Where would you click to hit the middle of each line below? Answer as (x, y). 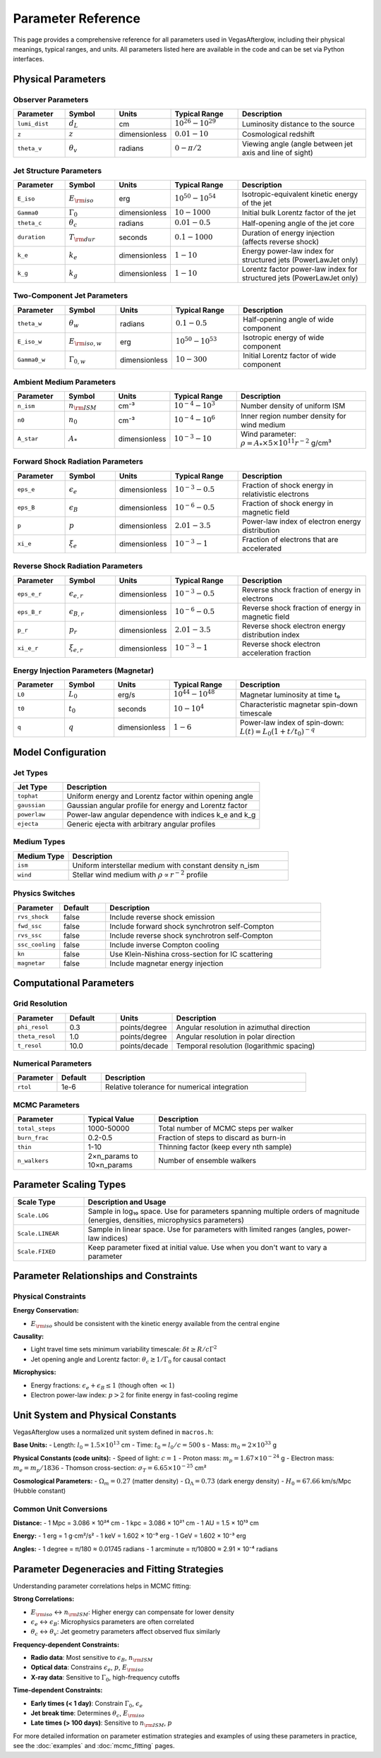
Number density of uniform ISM (293, 406)
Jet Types (31, 773)
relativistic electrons (276, 494)
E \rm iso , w (85, 342)
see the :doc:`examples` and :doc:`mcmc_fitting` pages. (94, 1746)
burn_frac (33, 1137)
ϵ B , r (77, 612)
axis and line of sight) (277, 153)
